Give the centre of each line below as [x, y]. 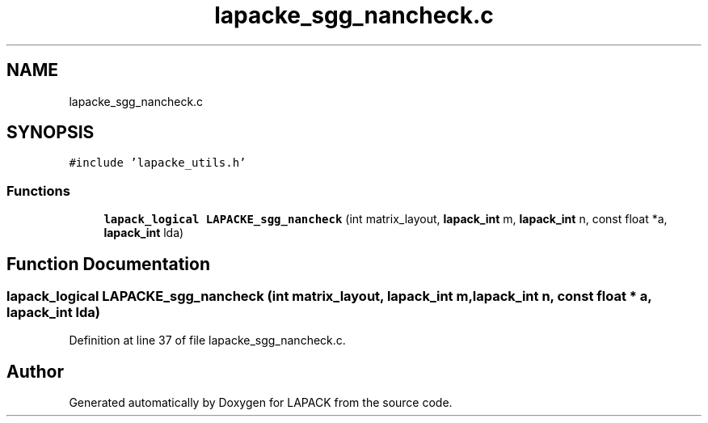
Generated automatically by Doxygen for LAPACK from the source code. [261, 403]
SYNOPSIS [51, 133]
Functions [38, 190]
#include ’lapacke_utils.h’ [158, 163]
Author [35, 371]
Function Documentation [108, 264]
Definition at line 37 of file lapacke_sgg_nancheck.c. [207, 341]
